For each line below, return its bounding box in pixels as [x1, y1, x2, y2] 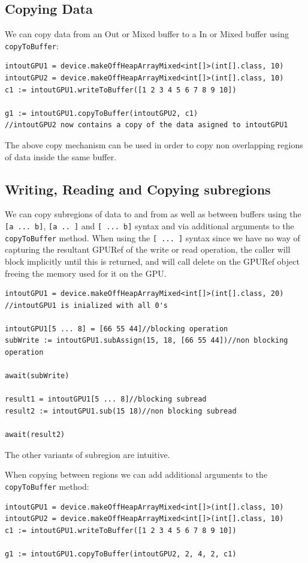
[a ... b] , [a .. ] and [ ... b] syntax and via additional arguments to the [5, 220, 294, 232]
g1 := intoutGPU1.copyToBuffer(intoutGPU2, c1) [5, 109, 198, 118]
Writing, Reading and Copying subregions [5, 179, 271, 198]
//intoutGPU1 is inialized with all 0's [5, 301, 168, 310]
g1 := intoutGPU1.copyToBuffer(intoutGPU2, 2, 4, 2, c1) [5, 550, 237, 559]
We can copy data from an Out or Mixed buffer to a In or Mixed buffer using [5, 28, 289, 40]
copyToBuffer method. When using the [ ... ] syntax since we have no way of [5, 231, 300, 244]
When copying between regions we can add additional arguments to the [5, 468, 268, 481]
